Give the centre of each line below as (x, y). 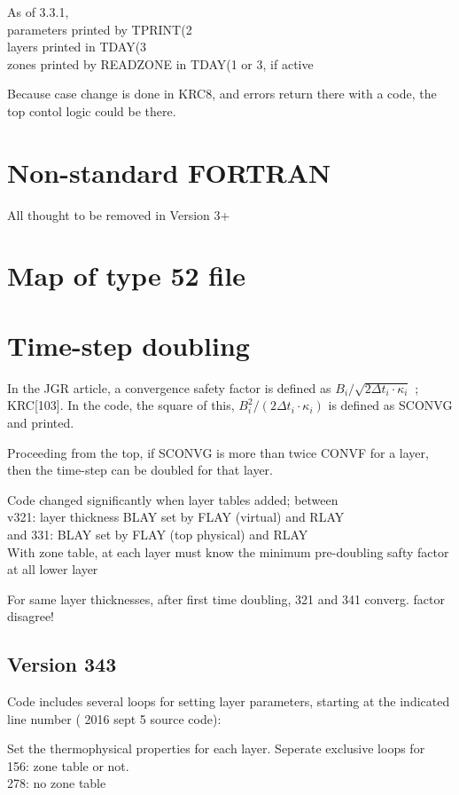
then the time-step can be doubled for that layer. (140, 470)
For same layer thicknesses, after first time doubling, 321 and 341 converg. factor (226, 598)
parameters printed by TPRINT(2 (100, 29)
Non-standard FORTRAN (169, 172)
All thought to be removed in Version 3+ (119, 214)
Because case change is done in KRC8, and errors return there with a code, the (222, 94)
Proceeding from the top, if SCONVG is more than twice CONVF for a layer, (218, 452)
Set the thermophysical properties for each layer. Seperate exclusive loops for (216, 748)
